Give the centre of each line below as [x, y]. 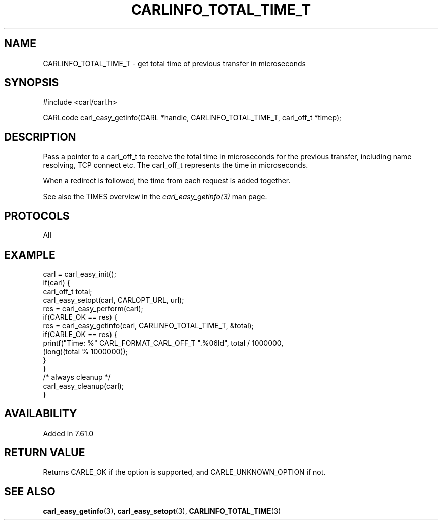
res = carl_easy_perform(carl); [93, 308]
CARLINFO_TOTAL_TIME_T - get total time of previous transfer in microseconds [174, 63]
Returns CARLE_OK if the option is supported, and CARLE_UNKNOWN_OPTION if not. [184, 472]
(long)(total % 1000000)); [85, 351]
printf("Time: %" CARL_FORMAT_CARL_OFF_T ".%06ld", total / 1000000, [163, 343]
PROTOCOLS [37, 216]
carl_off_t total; [68, 291]
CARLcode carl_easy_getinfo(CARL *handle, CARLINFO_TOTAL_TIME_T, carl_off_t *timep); [192, 118]
